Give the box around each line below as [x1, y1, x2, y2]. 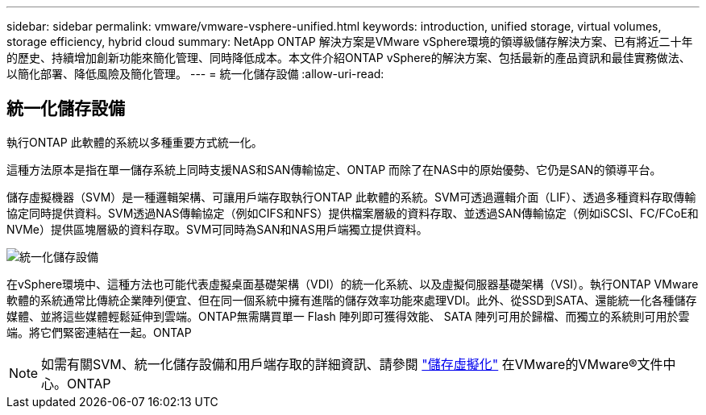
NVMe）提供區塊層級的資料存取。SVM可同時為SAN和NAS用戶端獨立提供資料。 [6, 222, 428, 236]
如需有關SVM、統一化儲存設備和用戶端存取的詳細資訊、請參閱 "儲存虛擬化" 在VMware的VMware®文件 [41, 355, 663, 372]
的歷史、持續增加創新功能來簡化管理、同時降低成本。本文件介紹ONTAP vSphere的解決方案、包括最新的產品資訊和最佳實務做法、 [6, 51, 691, 64]
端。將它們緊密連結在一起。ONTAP [6, 325, 192, 339]
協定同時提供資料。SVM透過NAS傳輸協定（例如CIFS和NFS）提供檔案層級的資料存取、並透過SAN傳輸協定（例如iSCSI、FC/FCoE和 [6, 205, 699, 220]
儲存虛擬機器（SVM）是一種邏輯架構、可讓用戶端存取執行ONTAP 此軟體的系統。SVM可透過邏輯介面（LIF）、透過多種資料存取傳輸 [6, 189, 696, 204]
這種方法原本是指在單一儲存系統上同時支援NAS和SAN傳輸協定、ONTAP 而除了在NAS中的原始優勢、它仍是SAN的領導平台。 [6, 162, 662, 176]
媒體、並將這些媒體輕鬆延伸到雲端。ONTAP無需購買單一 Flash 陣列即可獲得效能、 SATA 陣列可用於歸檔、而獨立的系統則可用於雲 [6, 309, 690, 323]
